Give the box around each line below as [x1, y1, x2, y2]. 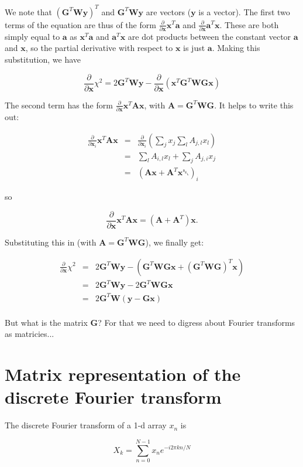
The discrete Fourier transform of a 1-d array [5, 419, 167, 431]
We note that [5, 5, 52, 18]
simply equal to [5, 30, 60, 42]
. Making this [212, 42, 260, 54]
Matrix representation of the [5, 362, 241, 386]
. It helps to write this [214, 98, 294, 111]
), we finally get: [145, 236, 204, 248]
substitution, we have [5, 53, 81, 65]
